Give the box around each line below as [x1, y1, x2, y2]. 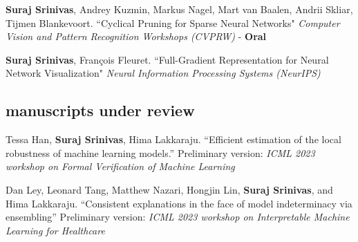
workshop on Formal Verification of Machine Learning [6, 159, 235, 174]
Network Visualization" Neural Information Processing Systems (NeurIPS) [6, 66, 321, 80]
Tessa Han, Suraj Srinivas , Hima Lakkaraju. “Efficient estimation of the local [6, 132, 341, 147]
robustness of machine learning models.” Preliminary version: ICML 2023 [6, 145, 315, 160]
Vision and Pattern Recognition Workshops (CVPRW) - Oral [6, 29, 267, 44]
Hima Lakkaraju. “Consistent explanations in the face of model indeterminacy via [6, 196, 352, 210]
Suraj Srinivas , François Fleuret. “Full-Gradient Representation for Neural [6, 52, 329, 66]
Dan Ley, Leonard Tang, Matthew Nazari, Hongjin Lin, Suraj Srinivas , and [6, 182, 333, 196]
